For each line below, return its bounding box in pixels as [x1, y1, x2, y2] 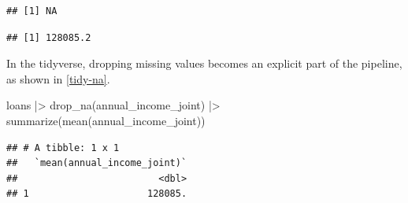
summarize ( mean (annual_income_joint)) [6, 112, 206, 128]
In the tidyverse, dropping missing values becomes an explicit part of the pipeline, [6, 55, 402, 72]
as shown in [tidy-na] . [6, 70, 110, 87]
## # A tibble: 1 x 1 [6, 142, 120, 153]
